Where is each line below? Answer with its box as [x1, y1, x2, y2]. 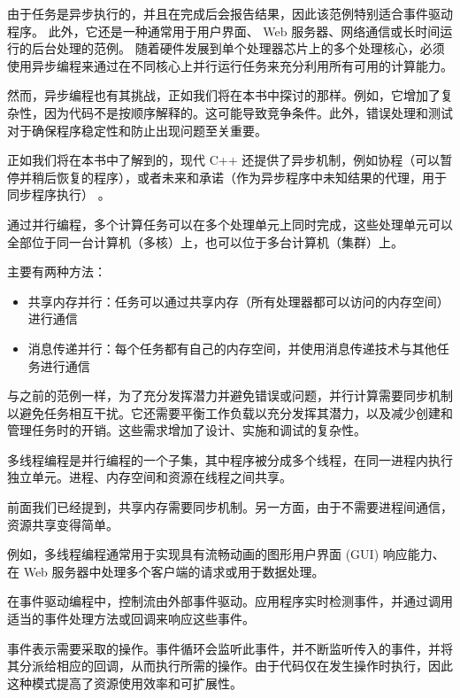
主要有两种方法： [7, 262, 106, 281]
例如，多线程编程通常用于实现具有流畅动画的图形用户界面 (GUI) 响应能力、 [7, 545, 445, 563]
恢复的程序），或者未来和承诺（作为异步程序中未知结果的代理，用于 [56, 167, 447, 186]
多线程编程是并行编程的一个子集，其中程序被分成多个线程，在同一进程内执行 [7, 450, 453, 469]
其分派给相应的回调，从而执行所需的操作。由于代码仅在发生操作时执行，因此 [7, 656, 453, 675]
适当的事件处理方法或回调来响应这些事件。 [7, 609, 255, 628]
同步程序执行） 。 [7, 185, 111, 204]
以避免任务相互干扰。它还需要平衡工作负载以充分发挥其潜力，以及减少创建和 [7, 403, 453, 422]
